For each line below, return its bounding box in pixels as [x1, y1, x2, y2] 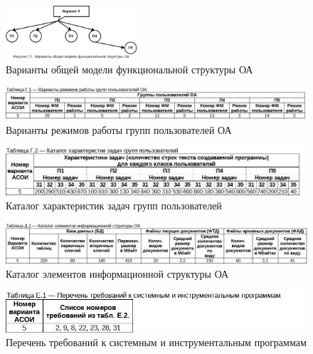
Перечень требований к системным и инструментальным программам [6, 335, 307, 350]
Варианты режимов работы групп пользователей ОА [6, 122, 232, 137]
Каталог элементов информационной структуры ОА [6, 266, 229, 281]
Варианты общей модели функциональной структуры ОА [6, 62, 253, 77]
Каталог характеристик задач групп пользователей [6, 198, 222, 213]
